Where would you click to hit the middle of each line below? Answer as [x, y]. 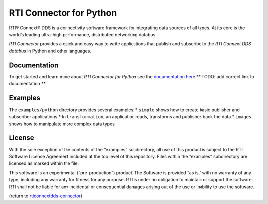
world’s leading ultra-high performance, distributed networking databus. [83, 34]
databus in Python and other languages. [50, 51]
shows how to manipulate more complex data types [62, 124]
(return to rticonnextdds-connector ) [46, 196]
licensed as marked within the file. [44, 163]
